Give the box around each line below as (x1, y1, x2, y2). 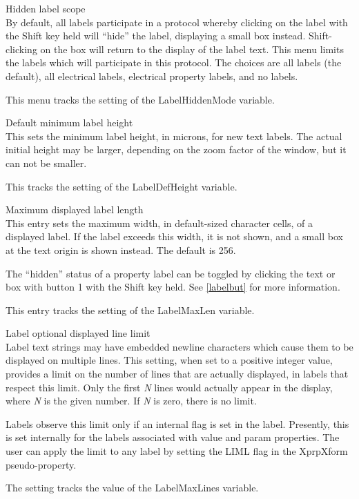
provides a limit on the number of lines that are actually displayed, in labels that (6, 366, 349, 381)
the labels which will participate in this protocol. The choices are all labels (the (6, 55, 342, 70)
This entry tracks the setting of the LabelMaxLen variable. (6, 302, 255, 317)
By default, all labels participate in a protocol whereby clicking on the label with (6, 14, 348, 29)
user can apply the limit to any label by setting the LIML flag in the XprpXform (6, 444, 348, 458)
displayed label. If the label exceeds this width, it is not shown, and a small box (6, 229, 343, 244)
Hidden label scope (6, 1, 86, 15)
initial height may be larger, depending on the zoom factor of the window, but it (6, 142, 347, 157)
